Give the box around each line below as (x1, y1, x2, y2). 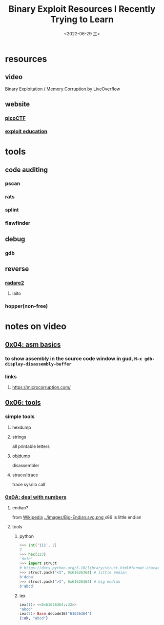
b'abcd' (19, 584, 35, 589)
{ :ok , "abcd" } (19, 616, 48, 621)
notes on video (5, 321, 67, 332)
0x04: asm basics (5, 340, 61, 349)
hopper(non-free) (5, 303, 48, 310)
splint (5, 207, 19, 213)
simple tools (5, 413, 35, 420)
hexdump (12, 424, 31, 430)
